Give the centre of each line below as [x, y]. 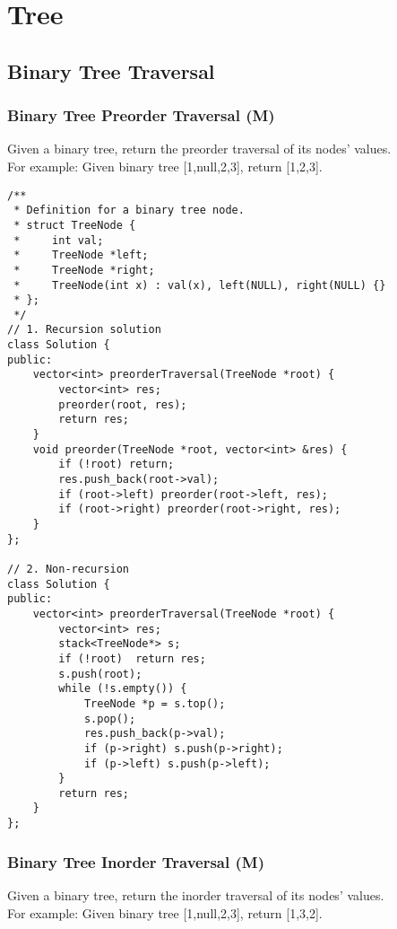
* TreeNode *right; [84, 270]
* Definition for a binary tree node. [129, 210]
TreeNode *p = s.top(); [155, 703]
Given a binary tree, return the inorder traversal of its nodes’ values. [196, 895]
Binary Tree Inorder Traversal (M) [136, 861]
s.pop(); [110, 719]
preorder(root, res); [123, 404]
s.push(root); [100, 674]
